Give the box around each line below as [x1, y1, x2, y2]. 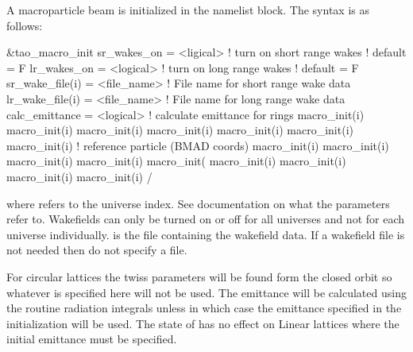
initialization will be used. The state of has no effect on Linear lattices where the [6, 315, 399, 331]
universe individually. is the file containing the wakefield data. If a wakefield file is [6, 226, 405, 242]
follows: [6, 17, 43, 33]
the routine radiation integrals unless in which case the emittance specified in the [6, 300, 402, 316]
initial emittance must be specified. [6, 331, 177, 347]
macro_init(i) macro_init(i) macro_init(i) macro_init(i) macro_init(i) [6, 122, 353, 138]
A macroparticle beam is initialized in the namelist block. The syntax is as [6, 2, 369, 17]
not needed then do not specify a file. [6, 242, 187, 258]
